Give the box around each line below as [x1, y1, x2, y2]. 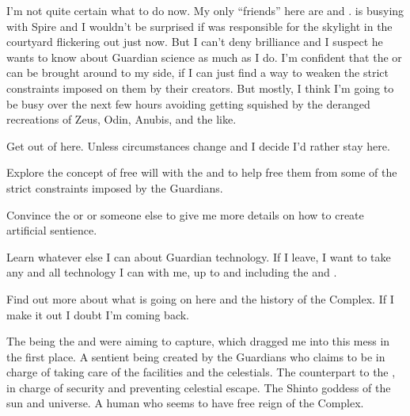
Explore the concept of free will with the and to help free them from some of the [6, 164, 397, 181]
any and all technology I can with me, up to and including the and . [6, 264, 337, 281]
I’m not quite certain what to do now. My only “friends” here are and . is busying [6, 2, 404, 18]
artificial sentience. [6, 222, 97, 239]
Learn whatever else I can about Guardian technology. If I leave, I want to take [6, 248, 391, 265]
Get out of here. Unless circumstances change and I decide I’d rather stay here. [6, 137, 390, 154]
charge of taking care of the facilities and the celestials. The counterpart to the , [6, 364, 396, 380]
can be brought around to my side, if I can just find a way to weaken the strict [6, 64, 389, 81]
